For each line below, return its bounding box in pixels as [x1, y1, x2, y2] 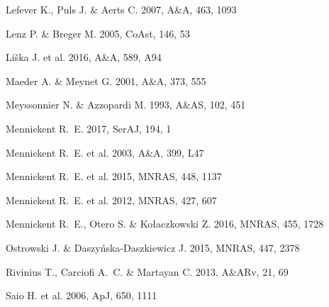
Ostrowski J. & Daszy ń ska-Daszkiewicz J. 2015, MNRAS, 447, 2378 [6, 240, 300, 255]
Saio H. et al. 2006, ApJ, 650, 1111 [6, 288, 157, 303]
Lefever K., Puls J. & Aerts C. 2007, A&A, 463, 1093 [6, 2, 237, 16]
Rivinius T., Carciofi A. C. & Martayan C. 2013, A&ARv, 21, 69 [6, 264, 289, 279]
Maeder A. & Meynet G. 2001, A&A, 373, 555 [6, 73, 206, 88]
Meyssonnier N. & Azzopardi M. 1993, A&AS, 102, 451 [6, 97, 246, 112]
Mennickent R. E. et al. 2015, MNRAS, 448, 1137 [6, 169, 222, 184]
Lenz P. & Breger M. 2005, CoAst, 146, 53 [6, 26, 190, 40]
